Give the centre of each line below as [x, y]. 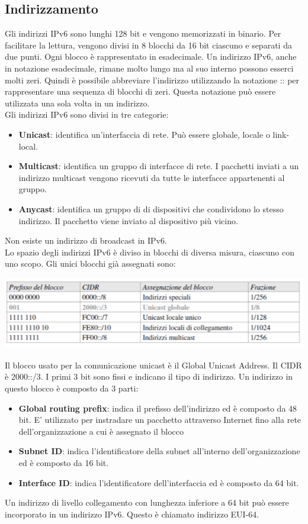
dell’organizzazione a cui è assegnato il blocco [101, 431]
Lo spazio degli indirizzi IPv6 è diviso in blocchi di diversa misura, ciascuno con [150, 252]
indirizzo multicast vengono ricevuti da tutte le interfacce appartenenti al [152, 177]
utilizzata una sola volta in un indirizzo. [77, 103]
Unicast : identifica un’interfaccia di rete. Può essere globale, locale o [144, 134]
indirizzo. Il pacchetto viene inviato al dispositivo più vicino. [128, 220]
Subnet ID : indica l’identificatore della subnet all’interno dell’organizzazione [159, 451]
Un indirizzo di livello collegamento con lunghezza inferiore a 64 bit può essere [147, 502]
